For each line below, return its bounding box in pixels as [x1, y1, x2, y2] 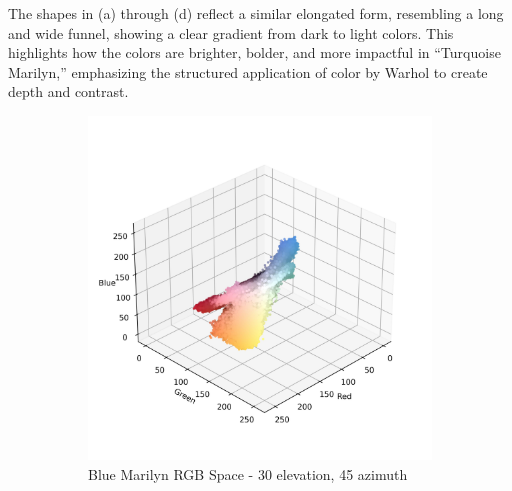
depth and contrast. [8, 81, 129, 102]
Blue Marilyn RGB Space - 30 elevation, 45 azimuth [88, 463, 408, 484]
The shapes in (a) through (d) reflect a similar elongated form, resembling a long [8, 3, 504, 23]
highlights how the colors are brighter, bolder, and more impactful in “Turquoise [8, 42, 501, 63]
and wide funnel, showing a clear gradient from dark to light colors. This [8, 22, 454, 43]
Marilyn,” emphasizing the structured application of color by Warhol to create [8, 61, 488, 82]
